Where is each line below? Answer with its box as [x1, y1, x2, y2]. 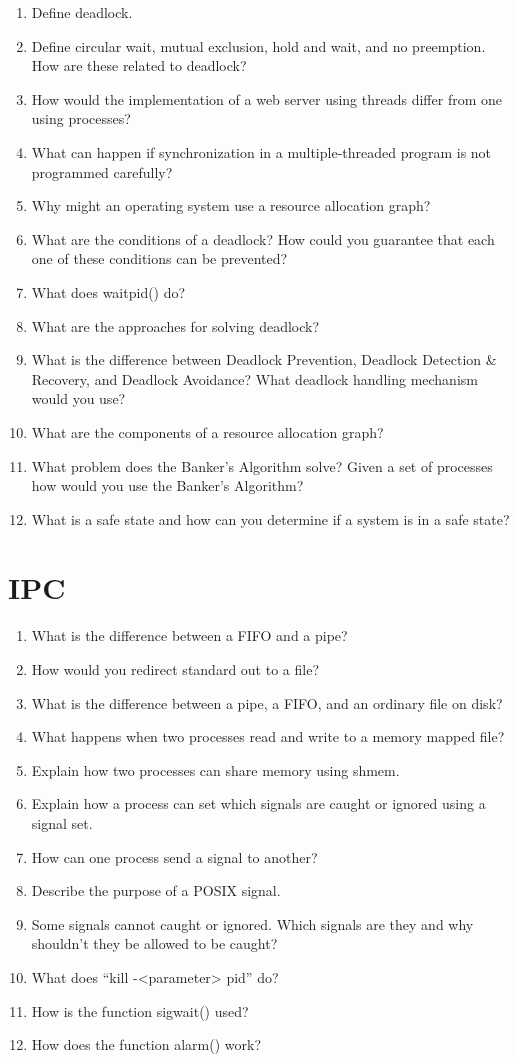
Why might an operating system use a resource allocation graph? [31, 195, 431, 216]
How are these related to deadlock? [31, 55, 247, 76]
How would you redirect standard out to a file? [31, 659, 319, 679]
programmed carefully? [31, 161, 173, 182]
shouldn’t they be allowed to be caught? [31, 933, 278, 954]
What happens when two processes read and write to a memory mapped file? [31, 726, 505, 747]
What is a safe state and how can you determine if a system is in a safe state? [31, 508, 510, 529]
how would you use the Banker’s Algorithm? [31, 475, 304, 496]
